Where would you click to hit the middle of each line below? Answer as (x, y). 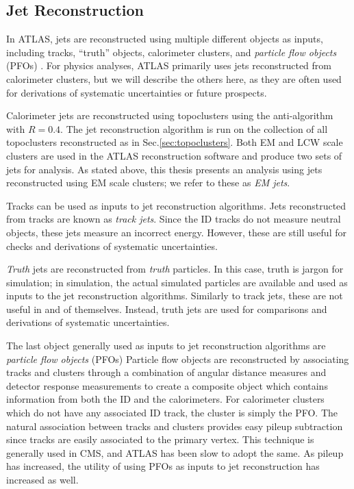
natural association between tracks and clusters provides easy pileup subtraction (175, 426)
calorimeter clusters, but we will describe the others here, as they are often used (174, 78)
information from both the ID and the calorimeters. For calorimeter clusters (165, 399)
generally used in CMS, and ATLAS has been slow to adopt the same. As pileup (175, 452)
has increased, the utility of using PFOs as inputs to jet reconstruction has (163, 466)
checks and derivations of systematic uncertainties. (112, 246)
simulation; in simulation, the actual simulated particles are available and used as (177, 282)
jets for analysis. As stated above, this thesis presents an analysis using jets (164, 169)
